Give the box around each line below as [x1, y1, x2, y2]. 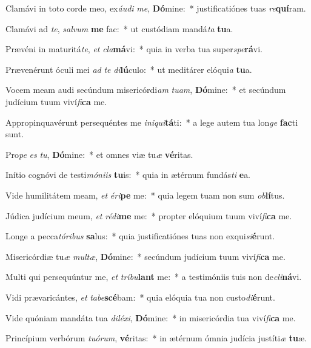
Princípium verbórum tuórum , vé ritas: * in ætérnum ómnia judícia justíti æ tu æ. [5, 332, 307, 344]
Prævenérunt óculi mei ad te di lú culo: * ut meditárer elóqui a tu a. [5, 63, 252, 75]
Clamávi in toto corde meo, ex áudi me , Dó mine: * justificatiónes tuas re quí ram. [5, 2, 306, 14]
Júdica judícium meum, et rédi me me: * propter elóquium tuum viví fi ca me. [5, 209, 292, 222]
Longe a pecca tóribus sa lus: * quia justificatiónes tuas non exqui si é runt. [5, 230, 275, 242]
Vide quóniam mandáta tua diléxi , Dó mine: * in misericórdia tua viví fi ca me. [5, 311, 296, 324]
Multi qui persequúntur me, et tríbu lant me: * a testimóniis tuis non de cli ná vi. [5, 270, 302, 283]
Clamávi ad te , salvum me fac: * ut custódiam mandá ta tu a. [5, 22, 233, 35]
